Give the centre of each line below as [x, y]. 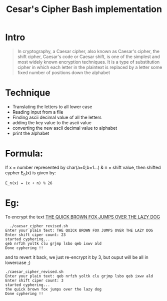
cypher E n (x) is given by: [30, 173]
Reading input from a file [38, 112]
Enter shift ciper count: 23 [35, 235]
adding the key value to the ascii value [52, 122]
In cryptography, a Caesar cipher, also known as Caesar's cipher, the [88, 51]
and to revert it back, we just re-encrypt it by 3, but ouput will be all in [77, 257]
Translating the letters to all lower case [52, 107]
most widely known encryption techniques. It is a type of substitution [88, 62]
